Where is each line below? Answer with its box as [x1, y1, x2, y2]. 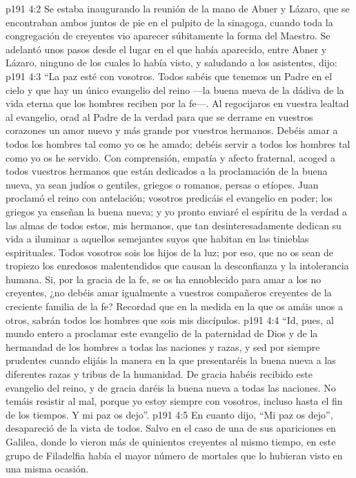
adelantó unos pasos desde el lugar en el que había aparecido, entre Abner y [6, 41, 327, 56]
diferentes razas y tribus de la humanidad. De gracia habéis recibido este [6, 367, 313, 381]
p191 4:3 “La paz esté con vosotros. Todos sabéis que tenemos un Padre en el [6, 68, 333, 83]
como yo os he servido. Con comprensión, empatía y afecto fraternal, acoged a [6, 150, 335, 164]
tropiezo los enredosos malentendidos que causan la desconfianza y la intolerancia [6, 258, 349, 273]
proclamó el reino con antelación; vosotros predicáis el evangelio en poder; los [6, 191, 333, 205]
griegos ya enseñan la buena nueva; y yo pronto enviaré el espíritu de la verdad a [6, 204, 348, 218]
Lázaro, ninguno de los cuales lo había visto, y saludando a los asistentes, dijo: [6, 55, 337, 70]
